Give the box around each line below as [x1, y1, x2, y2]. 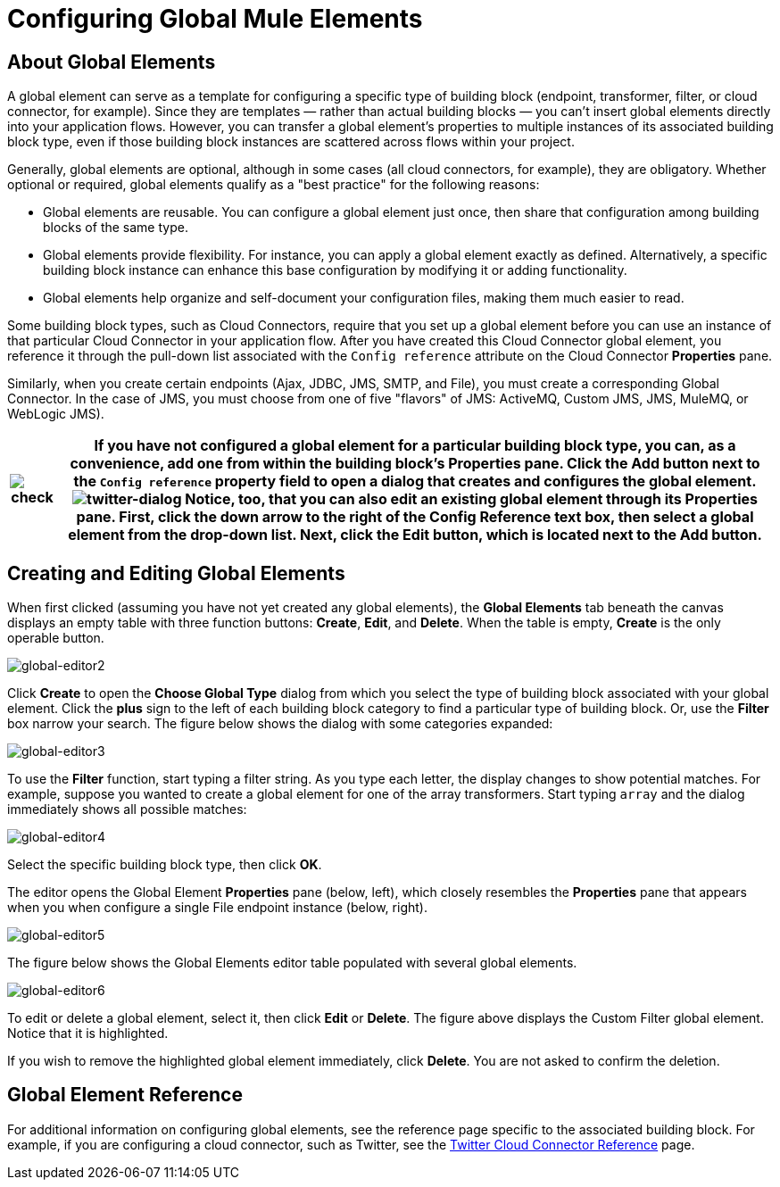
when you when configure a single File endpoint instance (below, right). [7, 900, 427, 916]
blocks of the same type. [43, 220, 188, 236]
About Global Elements [7, 50, 216, 73]
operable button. [7, 630, 104, 646]
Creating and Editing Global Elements [7, 561, 345, 585]
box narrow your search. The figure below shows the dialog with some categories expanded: [7, 716, 553, 732]
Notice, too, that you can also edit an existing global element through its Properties [185, 490, 758, 509]
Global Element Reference [7, 1083, 243, 1107]
